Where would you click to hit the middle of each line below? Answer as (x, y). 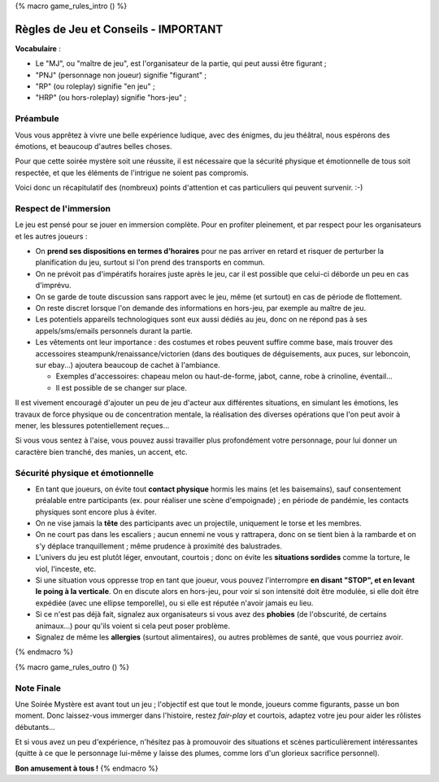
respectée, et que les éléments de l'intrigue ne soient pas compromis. (132, 173)
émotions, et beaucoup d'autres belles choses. (93, 146)
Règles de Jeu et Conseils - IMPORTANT (119, 29)
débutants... (35, 727)
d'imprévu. (54, 286)
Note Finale (38, 688)
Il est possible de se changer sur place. (121, 387)
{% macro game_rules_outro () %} (72, 666)
